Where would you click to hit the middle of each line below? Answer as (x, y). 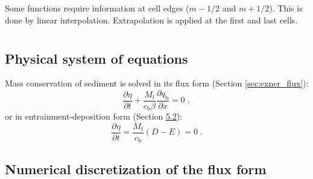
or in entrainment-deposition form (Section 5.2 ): (94, 116)
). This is (286, 8)
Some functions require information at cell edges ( (97, 8)
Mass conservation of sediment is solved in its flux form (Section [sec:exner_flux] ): (157, 83)
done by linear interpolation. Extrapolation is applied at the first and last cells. (151, 20)
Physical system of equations (96, 58)
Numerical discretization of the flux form (136, 168)
